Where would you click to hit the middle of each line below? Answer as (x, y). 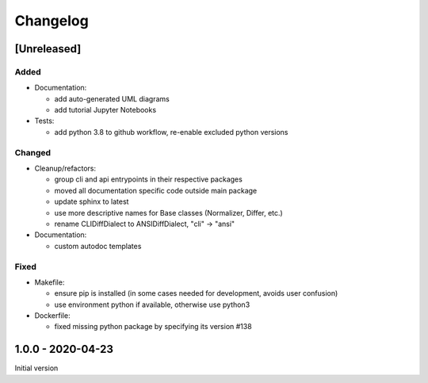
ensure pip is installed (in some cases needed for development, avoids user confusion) (196, 293)
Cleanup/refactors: (65, 169)
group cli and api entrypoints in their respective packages (149, 179)
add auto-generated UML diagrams (112, 98)
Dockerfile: (52, 316)
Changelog (52, 21)
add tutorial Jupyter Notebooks (105, 110)
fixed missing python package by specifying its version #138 (153, 327)
